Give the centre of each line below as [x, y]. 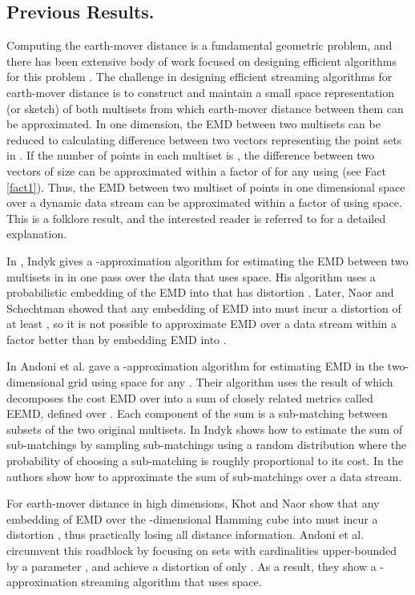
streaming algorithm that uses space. [171, 582]
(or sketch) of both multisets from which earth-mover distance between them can [205, 108]
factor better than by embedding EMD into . [117, 339]
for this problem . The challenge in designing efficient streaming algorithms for [199, 77]
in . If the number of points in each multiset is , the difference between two [191, 155]
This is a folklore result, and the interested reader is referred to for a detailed [196, 218]
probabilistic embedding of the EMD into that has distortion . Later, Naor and [200, 292]
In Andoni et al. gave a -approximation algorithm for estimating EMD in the [195, 366]
